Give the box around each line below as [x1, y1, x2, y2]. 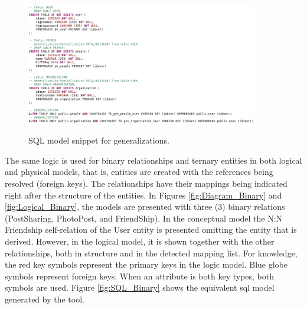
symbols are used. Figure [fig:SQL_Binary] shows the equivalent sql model [5, 281, 275, 294]
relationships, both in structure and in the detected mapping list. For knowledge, [5, 246, 298, 259]
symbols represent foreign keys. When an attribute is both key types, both [5, 269, 275, 282]
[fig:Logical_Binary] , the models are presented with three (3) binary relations [5, 200, 285, 213]
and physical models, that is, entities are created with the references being [5, 165, 273, 178]
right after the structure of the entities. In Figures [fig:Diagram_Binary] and [5, 188, 282, 201]
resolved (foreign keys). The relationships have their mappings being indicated [5, 177, 288, 189]
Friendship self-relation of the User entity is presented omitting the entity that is [5, 223, 297, 236]
